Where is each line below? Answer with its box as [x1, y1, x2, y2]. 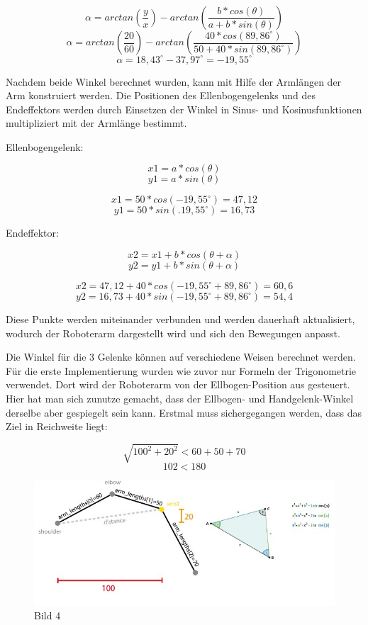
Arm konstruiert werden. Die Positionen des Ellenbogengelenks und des [6, 88, 316, 103]
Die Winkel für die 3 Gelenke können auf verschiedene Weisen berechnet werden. [6, 349, 356, 364]
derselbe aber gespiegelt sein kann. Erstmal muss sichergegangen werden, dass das [6, 405, 362, 420]
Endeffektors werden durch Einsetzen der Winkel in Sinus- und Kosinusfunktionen [6, 101, 362, 116]
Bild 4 [34, 608, 61, 623]
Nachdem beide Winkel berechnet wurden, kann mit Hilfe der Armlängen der [6, 74, 342, 89]
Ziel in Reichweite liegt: [6, 419, 108, 434]
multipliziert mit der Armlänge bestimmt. [6, 116, 187, 130]
